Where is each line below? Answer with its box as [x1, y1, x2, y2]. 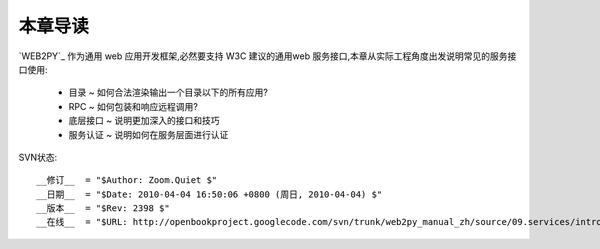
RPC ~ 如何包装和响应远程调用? [68, 100, 199, 112]
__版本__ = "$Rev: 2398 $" [36, 203, 170, 214]
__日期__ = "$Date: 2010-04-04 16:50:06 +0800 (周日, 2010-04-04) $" [36, 188, 383, 200]
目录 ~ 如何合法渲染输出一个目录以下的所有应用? [68, 86, 269, 99]
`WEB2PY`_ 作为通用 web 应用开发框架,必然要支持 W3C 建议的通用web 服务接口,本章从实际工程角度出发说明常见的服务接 [18, 50, 517, 62]
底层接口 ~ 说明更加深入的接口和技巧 [68, 115, 220, 127]
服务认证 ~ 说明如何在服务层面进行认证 [68, 128, 229, 140]
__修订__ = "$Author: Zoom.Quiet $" [36, 175, 218, 186]
